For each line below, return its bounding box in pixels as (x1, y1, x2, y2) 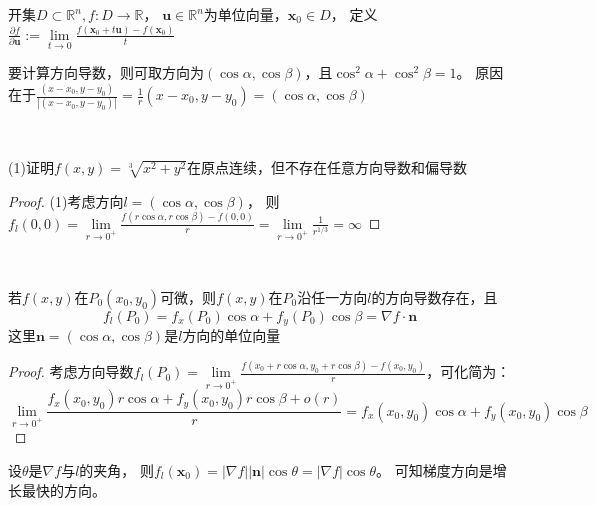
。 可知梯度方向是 (376, 459, 493, 480)
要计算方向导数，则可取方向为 (8, 62, 204, 83)
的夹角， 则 (79, 459, 154, 480)
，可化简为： (426, 361, 511, 382)
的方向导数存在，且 (371, 286, 498, 307)
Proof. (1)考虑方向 (8, 190, 124, 211)
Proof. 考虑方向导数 (8, 361, 134, 382)
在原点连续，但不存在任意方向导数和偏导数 (187, 156, 468, 177)
